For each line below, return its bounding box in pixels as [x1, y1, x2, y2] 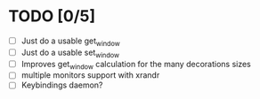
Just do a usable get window [20, 35, 121, 48]
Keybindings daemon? [20, 80, 103, 90]
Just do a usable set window [20, 47, 120, 59]
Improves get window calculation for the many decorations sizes [20, 58, 251, 72]
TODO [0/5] [8, 6, 96, 27]
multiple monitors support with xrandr [20, 70, 160, 80]
